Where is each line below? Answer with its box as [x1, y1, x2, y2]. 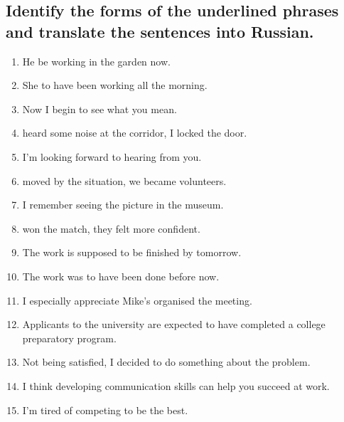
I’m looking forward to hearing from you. [22, 149, 202, 164]
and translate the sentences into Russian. [6, 20, 314, 42]
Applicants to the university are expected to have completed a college [22, 317, 326, 332]
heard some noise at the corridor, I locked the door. [22, 125, 247, 140]
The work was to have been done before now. [22, 268, 220, 283]
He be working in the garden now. [22, 53, 171, 68]
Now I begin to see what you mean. [22, 101, 177, 116]
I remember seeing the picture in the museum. [22, 197, 224, 212]
